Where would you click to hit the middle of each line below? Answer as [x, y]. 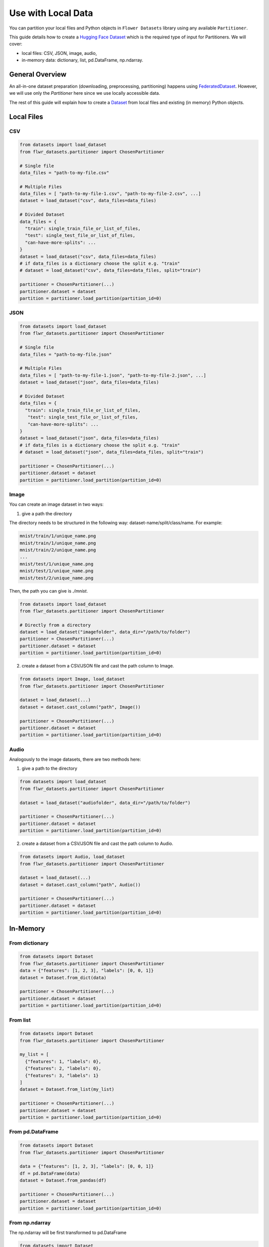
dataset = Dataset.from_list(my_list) [67, 1089]
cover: [16, 44]
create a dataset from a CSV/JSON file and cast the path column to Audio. [98, 843]
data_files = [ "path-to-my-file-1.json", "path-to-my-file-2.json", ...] [113, 375]
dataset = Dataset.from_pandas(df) [63, 1180]
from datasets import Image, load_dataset [72, 679]
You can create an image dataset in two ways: [57, 504]
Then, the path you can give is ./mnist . [49, 591]
